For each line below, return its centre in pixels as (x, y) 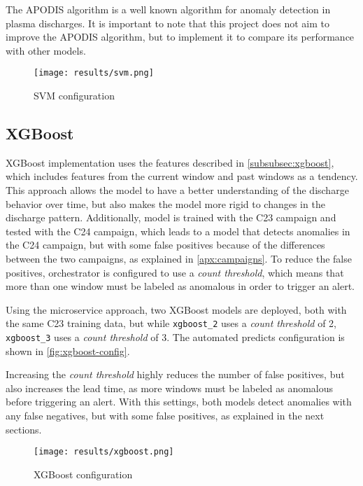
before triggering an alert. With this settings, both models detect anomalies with (179, 402)
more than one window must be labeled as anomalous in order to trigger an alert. (180, 286)
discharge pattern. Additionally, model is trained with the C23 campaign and (171, 217)
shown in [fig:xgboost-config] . (68, 350)
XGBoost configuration (83, 474)
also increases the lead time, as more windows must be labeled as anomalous (170, 388)
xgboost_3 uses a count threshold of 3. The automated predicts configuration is (175, 337)
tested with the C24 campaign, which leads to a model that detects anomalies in (178, 231)
